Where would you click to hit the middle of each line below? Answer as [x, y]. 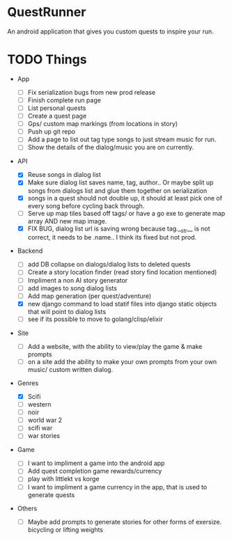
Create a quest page [57, 116]
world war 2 [45, 420]
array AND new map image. [67, 221]
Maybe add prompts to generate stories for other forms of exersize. [125, 522]
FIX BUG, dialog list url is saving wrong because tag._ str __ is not [119, 229]
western [39, 405]
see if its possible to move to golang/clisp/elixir [95, 319]
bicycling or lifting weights [65, 529]
